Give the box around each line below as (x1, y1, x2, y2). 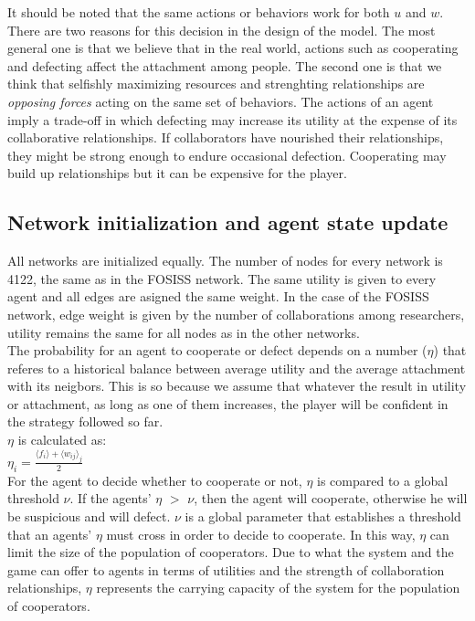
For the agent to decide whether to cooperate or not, (7, 470, 302, 489)
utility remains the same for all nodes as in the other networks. (7, 322, 360, 342)
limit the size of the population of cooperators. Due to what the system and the (7, 542, 454, 562)
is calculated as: (17, 430, 107, 449)
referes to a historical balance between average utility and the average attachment (7, 358, 466, 377)
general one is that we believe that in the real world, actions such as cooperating (7, 38, 459, 58)
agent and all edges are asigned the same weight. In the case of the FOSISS (7, 287, 429, 306)
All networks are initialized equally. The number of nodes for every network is (7, 251, 443, 270)
